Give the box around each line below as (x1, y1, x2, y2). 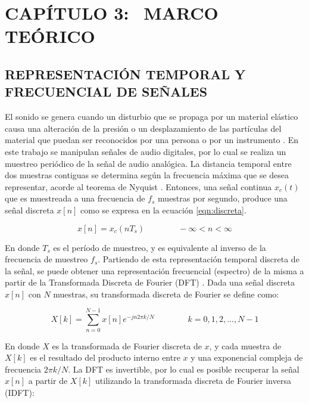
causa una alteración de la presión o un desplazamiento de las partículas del (5, 122, 282, 134)
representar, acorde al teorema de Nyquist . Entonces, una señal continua (5, 180, 272, 193)
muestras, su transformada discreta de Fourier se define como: (53, 287, 279, 300)
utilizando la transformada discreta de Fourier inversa (95, 374, 291, 387)
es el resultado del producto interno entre (30, 351, 180, 364)
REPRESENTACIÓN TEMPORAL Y (5, 64, 246, 83)
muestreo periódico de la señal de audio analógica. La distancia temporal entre (5, 157, 292, 169)
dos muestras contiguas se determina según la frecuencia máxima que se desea (5, 169, 289, 181)
